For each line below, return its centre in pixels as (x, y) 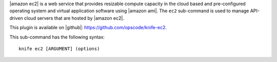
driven (16, 18)
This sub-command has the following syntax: (57, 37)
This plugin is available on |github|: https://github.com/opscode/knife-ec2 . (88, 28)
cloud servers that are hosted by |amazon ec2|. (74, 18)
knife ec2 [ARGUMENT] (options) (59, 48)
